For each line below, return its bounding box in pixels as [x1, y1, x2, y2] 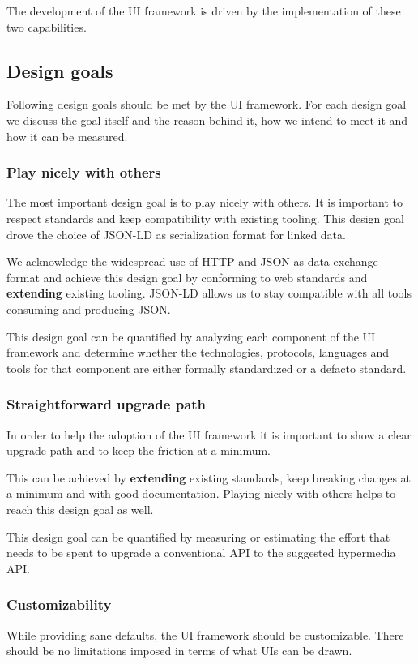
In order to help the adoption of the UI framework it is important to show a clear [6, 426, 412, 443]
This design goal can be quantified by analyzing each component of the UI [6, 328, 376, 345]
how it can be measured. [6, 127, 128, 144]
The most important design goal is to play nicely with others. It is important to [6, 194, 403, 211]
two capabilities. [6, 18, 87, 35]
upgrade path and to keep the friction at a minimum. [6, 442, 271, 459]
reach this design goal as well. [6, 500, 154, 517]
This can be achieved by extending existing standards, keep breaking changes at [6, 469, 412, 486]
